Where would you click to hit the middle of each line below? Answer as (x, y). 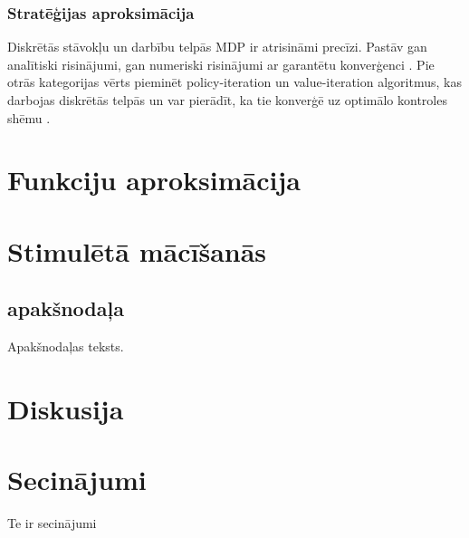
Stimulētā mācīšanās (137, 250)
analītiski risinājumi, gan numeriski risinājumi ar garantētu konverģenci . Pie (221, 64)
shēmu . (29, 117)
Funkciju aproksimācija (154, 180)
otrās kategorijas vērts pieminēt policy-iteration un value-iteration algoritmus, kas (234, 82)
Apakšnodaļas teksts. (66, 346)
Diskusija (66, 408)
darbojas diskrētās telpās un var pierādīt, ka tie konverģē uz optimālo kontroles (227, 100)
